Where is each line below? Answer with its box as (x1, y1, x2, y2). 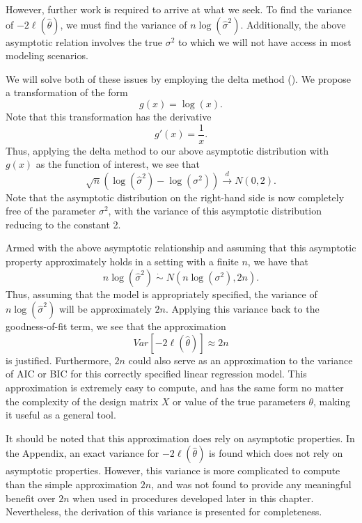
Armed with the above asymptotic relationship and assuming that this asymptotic (6, 240, 356, 255)
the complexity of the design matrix (6, 393, 159, 408)
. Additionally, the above (240, 17, 346, 31)
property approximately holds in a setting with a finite (6, 253, 239, 268)
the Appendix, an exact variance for (6, 446, 159, 460)
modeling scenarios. (6, 48, 88, 63)
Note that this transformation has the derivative (6, 109, 212, 123)
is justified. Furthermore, (6, 352, 111, 367)
